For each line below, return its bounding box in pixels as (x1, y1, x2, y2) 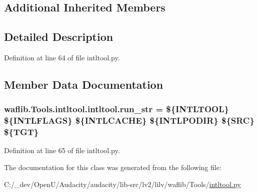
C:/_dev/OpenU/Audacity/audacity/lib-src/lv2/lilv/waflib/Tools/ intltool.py (4, 179, 241, 189)
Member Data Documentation (4, 76, 163, 92)
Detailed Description (4, 29, 113, 44)
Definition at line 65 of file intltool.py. (4, 145, 120, 156)
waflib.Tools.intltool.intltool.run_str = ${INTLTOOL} (4, 103, 229, 115)
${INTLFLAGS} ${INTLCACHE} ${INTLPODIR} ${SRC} (4, 114, 254, 127)
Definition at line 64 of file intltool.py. (4, 52, 120, 62)
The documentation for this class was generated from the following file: (4, 162, 221, 173)
